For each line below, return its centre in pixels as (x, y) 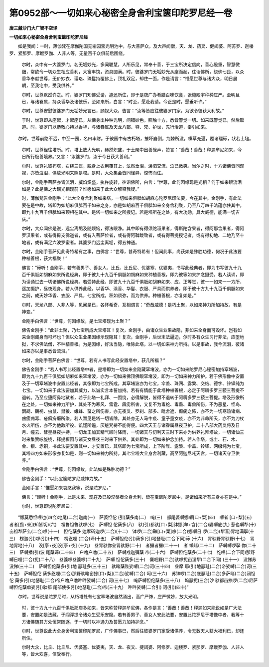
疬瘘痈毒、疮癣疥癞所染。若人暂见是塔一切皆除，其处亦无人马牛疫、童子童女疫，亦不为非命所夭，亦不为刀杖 (133, 418)
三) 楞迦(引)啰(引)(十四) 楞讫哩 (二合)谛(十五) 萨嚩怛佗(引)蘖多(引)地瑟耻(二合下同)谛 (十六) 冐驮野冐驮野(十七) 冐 (132, 538)
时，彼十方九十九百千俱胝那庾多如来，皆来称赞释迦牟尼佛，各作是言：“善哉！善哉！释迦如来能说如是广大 (130, 608)
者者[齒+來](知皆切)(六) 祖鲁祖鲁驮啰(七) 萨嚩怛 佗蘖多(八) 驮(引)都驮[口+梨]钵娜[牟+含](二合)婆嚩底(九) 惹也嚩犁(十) (133, 524)
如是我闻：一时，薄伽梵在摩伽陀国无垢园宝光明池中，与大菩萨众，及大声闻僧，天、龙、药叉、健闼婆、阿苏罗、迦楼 (135, 46)
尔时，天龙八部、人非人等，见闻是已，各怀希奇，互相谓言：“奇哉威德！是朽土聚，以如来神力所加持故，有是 (132, 305)
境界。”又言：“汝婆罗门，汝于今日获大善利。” (88, 157)
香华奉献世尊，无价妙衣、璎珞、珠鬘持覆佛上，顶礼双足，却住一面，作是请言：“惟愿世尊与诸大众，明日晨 (130, 78)
